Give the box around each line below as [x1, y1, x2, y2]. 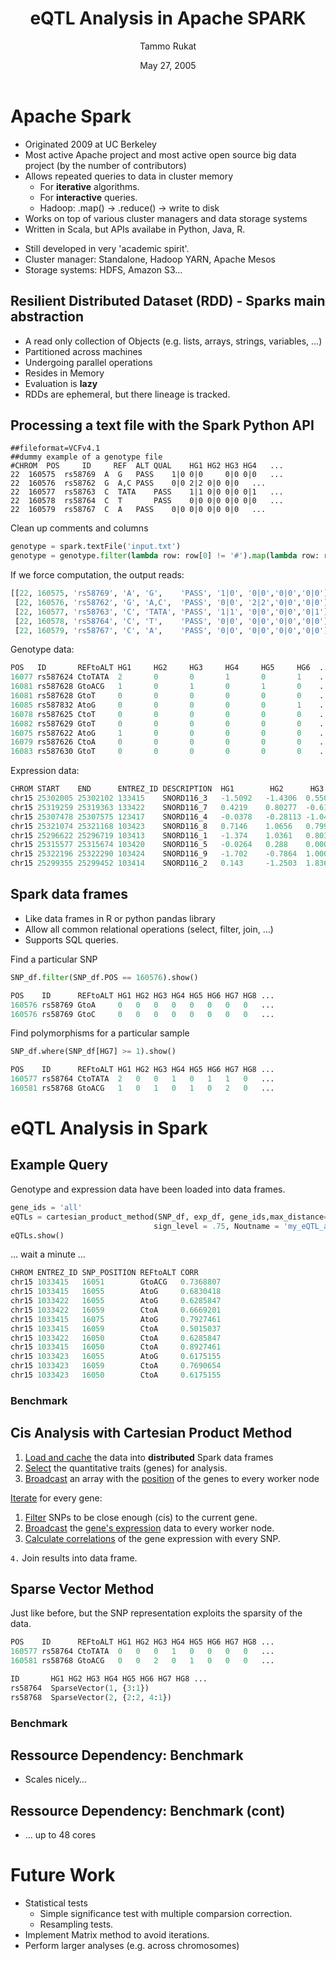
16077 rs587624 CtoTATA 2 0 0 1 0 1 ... [10, 672, 333, 682]
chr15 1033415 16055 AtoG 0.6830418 [10, 1287, 222, 1297]
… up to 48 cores [24, 1829, 97, 1841]
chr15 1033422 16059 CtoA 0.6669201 [10, 1305, 222, 1315]
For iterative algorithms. [39, 180, 140, 192]
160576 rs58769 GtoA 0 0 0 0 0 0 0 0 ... [10, 1000, 275, 1010]
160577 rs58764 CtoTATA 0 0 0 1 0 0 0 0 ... [10, 1647, 275, 1657]
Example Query [10, 1157, 109, 1174]
